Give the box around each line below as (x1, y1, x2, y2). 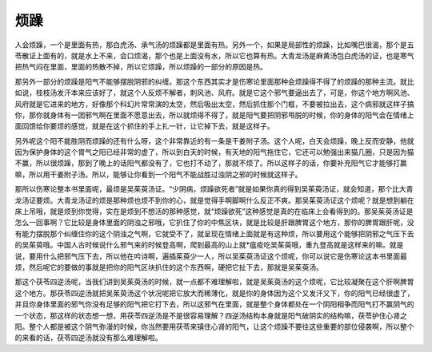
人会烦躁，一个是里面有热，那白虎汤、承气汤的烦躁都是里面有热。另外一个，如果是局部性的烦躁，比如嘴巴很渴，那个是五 (14, 40, 414, 49)
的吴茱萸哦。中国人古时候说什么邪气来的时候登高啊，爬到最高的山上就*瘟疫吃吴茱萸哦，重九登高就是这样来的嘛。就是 (14, 240, 404, 250)
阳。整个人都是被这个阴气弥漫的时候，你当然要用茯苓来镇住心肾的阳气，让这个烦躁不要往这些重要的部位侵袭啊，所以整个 (14, 322, 414, 331)
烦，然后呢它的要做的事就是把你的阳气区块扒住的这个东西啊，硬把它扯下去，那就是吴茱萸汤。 (14, 262, 323, 271)
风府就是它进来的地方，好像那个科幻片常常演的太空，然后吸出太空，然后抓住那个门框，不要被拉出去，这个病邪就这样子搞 (14, 99, 414, 109)
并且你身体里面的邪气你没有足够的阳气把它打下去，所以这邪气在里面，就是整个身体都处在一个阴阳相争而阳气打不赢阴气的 (14, 299, 414, 309)
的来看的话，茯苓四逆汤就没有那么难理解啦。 (14, 333, 162, 342)
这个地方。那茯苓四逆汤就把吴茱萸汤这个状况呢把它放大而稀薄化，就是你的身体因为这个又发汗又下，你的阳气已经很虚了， (14, 288, 414, 298)
